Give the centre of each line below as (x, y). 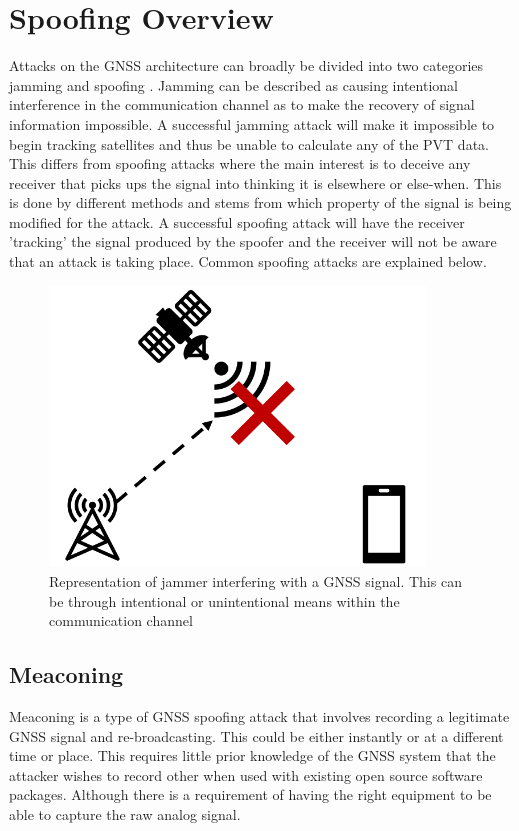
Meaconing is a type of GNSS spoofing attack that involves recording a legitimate (259, 715)
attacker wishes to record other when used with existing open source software (246, 774)
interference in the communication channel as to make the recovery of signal (242, 104)
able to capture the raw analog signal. (125, 813)
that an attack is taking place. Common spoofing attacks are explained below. (248, 261)
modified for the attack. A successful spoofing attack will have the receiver (237, 221)
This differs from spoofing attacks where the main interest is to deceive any (240, 163)
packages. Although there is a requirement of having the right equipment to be (250, 794)
